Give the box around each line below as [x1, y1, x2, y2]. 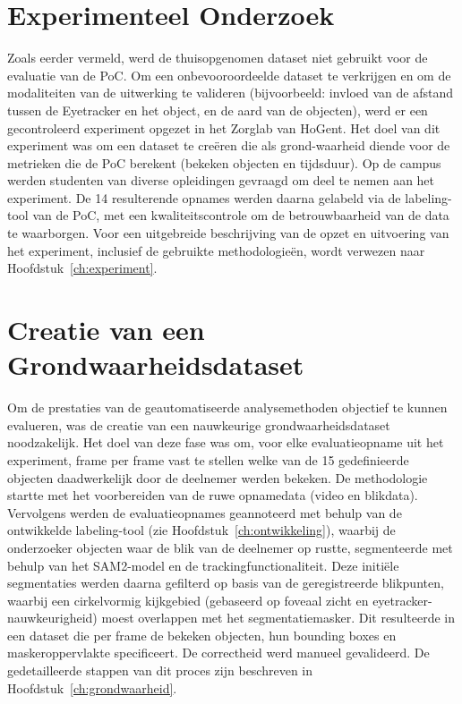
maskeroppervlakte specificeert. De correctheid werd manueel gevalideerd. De [7, 643, 430, 662]
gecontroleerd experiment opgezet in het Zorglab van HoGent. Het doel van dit [7, 118, 441, 137]
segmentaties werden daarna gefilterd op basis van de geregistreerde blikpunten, [7, 573, 444, 592]
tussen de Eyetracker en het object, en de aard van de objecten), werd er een [7, 100, 428, 119]
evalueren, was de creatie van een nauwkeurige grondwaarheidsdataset [7, 415, 390, 434]
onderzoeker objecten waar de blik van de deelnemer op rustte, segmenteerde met [7, 538, 453, 556]
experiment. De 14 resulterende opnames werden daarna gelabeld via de [7, 188, 401, 207]
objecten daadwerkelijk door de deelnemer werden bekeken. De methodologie [7, 468, 428, 487]
